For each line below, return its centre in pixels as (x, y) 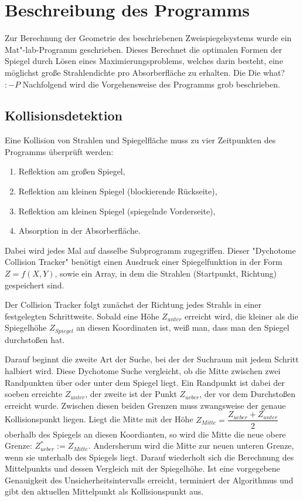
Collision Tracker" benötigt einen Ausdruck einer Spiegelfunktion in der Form (144, 262)
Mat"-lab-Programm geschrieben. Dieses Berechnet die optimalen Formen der (144, 49)
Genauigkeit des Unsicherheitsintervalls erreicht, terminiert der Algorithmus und (149, 480)
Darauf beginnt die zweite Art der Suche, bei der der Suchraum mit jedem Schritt (152, 359)
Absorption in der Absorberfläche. (79, 231)
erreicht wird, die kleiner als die (241, 316)
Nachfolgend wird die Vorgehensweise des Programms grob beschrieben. (151, 84)
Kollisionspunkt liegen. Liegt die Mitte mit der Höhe (99, 419)
